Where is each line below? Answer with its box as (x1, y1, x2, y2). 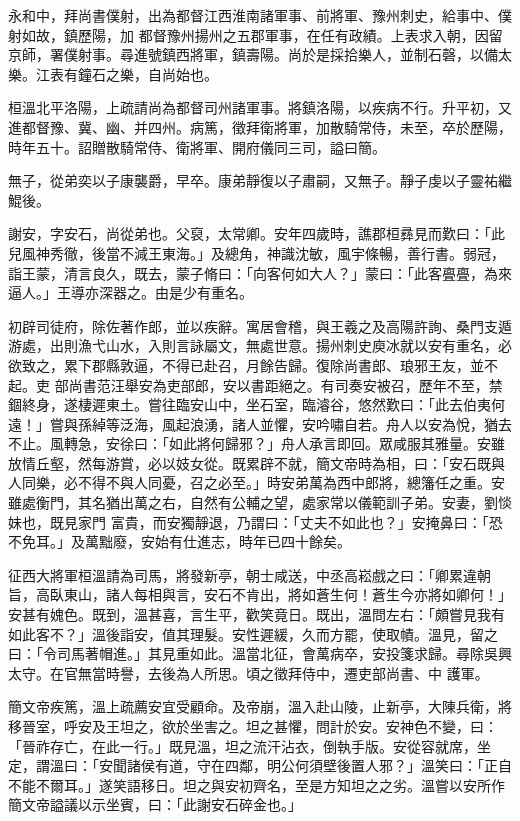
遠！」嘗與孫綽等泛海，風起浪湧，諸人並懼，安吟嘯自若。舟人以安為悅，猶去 (8, 413, 512, 434)
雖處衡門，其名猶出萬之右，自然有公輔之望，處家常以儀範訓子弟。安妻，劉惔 (8, 492, 512, 513)
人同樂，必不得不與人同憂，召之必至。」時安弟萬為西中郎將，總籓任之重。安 (8, 472, 505, 493)
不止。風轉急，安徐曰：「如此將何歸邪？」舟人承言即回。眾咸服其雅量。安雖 (8, 433, 505, 454)
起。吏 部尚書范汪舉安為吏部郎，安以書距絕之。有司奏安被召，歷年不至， (8, 374, 489, 395)
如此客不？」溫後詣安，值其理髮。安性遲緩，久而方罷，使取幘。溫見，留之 (8, 623, 498, 644)
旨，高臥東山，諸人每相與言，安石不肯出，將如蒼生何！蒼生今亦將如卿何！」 (8, 584, 512, 605)
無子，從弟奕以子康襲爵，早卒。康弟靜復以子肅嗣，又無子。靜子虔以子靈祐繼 (8, 170, 512, 191)
